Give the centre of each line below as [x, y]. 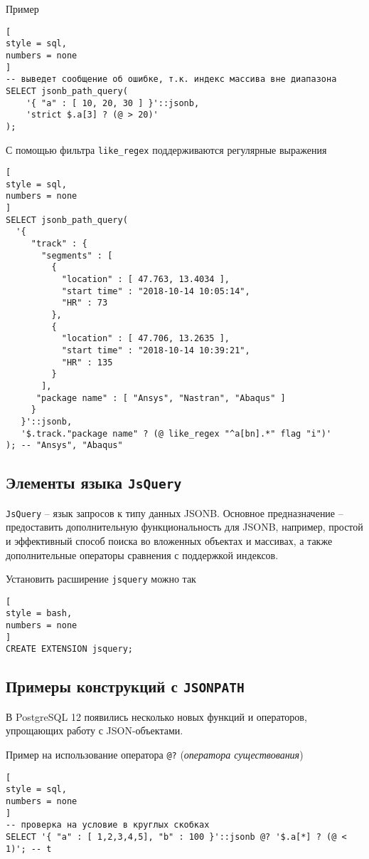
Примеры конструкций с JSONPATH [125, 686]
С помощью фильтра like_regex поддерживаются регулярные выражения [166, 149]
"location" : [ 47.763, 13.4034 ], [145, 280]
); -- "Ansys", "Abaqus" [64, 446]
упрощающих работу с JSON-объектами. [95, 730]
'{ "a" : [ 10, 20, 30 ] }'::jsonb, [113, 103]
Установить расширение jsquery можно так [101, 579]
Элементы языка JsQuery [94, 483]
